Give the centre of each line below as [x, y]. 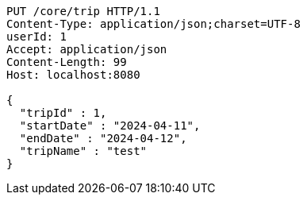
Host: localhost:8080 [73, 75]
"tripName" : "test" [83, 151]
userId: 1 [36, 37]
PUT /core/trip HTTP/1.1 [83, 11]
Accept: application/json [87, 49]
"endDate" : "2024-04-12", [103, 138]
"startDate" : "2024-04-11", [110, 126]
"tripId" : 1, [63, 113]
